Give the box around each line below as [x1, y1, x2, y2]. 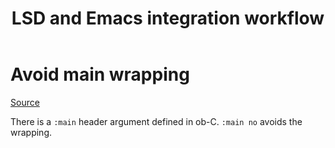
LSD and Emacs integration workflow [11, 7, 325, 30]
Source [10, 96, 40, 108]
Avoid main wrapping [10, 63, 190, 86]
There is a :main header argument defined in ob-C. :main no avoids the [10, 115, 303, 127]
